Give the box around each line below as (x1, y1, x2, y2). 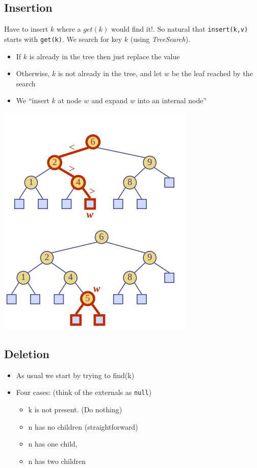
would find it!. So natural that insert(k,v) (111, 24, 248, 34)
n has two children (28, 455, 86, 466)
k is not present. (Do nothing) (28, 404, 122, 414)
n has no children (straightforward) (28, 421, 138, 432)
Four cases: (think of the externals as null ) (16, 387, 152, 397)
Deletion (4, 345, 49, 361)
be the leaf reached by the (171, 68, 253, 79)
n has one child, (28, 438, 78, 449)
